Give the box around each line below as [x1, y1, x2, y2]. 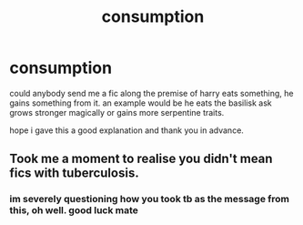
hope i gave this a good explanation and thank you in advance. [9, 125, 244, 136]
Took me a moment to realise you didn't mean [9, 151, 273, 167]
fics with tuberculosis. [9, 166, 139, 181]
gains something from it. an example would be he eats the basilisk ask [9, 97, 272, 108]
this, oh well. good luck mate [9, 204, 139, 217]
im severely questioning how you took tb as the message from [9, 193, 289, 206]
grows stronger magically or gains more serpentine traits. [9, 107, 225, 118]
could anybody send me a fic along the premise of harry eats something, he [9, 87, 294, 98]
